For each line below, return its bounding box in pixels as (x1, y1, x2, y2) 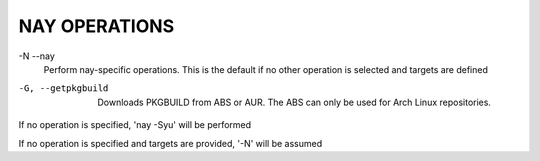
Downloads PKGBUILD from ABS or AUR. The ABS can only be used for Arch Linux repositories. (97, 96, 492, 108)
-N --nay (18, 50, 55, 62)
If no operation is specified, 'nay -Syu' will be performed (18, 119, 252, 131)
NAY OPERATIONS (18, 15, 175, 37)
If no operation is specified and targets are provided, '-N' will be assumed (18, 137, 323, 149)
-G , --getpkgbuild (18, 83, 109, 94)
